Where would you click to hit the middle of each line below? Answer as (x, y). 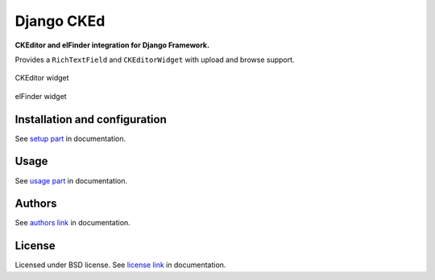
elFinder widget (41, 96)
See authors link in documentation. (72, 223)
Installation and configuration (91, 119)
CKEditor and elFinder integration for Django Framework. (112, 45)
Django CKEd (60, 21)
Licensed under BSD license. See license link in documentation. (120, 265)
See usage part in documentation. (71, 180)
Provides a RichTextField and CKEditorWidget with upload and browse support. (155, 60)
